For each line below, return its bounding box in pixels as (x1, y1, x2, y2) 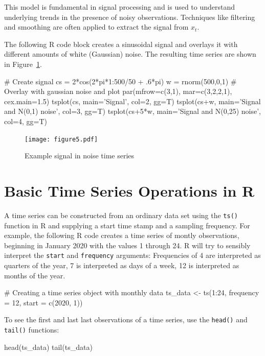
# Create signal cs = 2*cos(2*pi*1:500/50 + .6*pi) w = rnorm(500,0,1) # (4, 76, 237, 86)
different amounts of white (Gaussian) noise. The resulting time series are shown (4, 49, 256, 59)
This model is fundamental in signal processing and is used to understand (4, 2, 235, 12)
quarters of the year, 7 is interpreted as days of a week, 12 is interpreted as (4, 260, 239, 270)
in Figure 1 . (4, 58, 42, 69)
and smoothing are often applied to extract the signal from (4, 21, 189, 32)
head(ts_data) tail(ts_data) (4, 341, 93, 352)
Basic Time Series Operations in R (4, 180, 255, 201)
